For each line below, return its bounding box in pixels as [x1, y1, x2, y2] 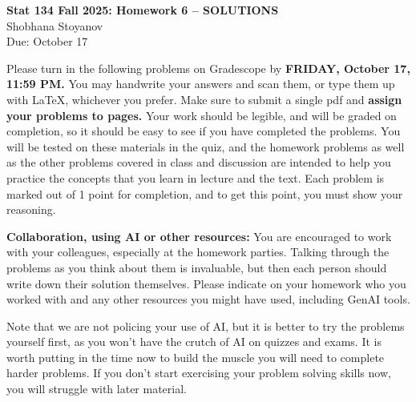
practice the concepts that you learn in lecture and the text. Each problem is [6, 169, 385, 186]
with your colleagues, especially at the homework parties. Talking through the [6, 243, 390, 260]
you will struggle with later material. [6, 380, 187, 397]
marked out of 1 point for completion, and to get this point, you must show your [6, 185, 403, 202]
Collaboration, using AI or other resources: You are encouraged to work [6, 227, 392, 244]
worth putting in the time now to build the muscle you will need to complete [6, 348, 385, 365]
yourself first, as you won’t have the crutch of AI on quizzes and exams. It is [6, 333, 382, 350]
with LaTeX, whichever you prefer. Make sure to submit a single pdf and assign [6, 90, 402, 107]
